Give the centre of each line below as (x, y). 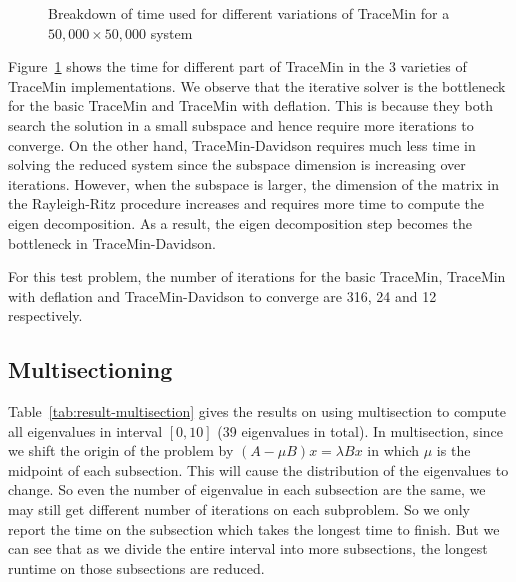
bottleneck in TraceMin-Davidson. (112, 242)
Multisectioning (90, 369)
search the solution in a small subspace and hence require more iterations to (241, 124)
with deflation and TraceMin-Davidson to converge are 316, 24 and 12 (222, 295)
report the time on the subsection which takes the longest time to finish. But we (254, 528)
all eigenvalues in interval (85, 430)
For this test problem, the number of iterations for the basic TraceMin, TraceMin (257, 276)
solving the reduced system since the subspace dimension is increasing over (237, 164)
